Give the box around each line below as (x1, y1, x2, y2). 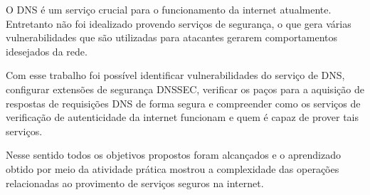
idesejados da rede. (6, 43, 88, 58)
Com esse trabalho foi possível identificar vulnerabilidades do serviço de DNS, (6, 68, 345, 83)
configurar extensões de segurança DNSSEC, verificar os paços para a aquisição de (6, 81, 364, 96)
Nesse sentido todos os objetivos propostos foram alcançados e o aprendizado (6, 147, 341, 162)
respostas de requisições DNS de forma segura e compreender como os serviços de (6, 95, 361, 110)
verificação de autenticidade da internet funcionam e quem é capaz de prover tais (6, 110, 359, 125)
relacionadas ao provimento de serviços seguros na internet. (6, 175, 264, 190)
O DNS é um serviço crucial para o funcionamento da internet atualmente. (6, 2, 332, 16)
